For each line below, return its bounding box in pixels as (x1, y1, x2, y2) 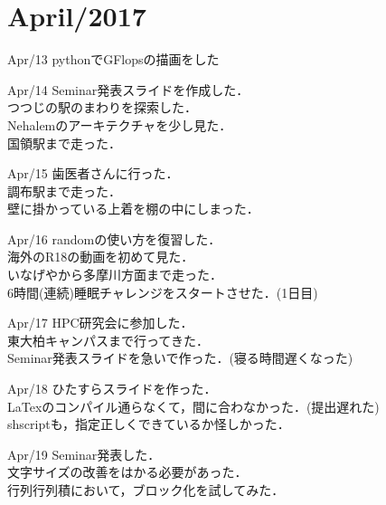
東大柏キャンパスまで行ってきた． (7, 330, 209, 349)
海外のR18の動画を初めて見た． (7, 247, 194, 266)
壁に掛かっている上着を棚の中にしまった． (7, 199, 259, 218)
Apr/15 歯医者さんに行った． (7, 164, 179, 183)
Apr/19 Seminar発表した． (7, 444, 161, 463)
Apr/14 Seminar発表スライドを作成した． (7, 80, 249, 99)
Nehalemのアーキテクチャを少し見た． (7, 115, 232, 134)
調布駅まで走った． (7, 181, 121, 200)
